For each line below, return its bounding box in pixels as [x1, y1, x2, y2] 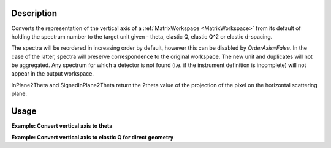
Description [11, 8, 58, 18]
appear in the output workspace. [11, 70, 94, 77]
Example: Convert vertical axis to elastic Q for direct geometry [11, 133, 174, 141]
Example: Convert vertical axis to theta [11, 122, 113, 130]
